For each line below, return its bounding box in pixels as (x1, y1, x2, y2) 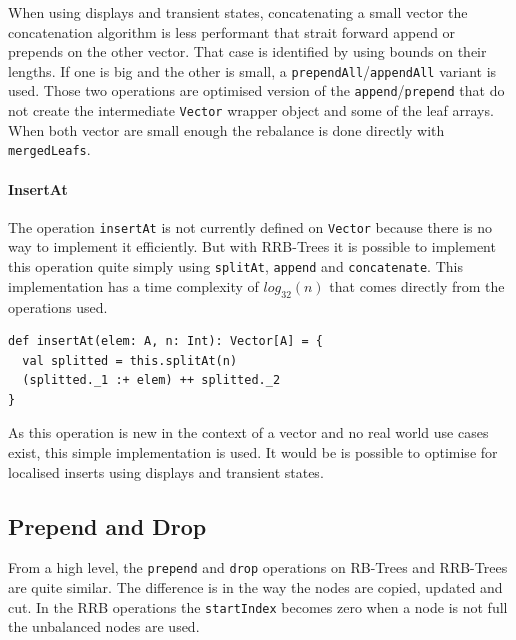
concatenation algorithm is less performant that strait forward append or (8, 21, 456, 42)
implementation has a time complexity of (8, 275, 259, 296)
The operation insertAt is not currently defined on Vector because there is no (8, 216, 493, 237)
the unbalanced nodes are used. (8, 616, 200, 637)
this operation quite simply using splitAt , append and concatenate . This (8, 256, 463, 277)
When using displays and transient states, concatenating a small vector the (8, 2, 468, 22)
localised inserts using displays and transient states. (8, 461, 324, 482)
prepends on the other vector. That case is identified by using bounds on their (8, 41, 487, 62)
